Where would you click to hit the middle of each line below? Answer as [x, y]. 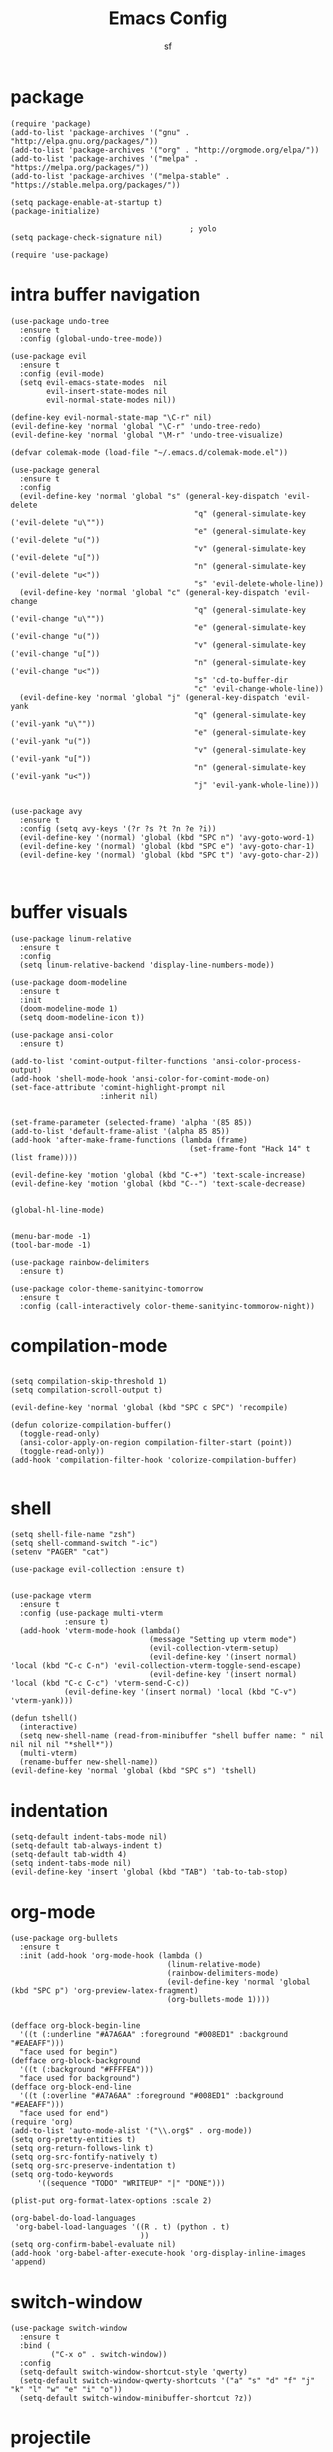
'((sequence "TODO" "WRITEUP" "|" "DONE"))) [131, 2183]
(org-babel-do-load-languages [73, 2218]
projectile [51, 2438]
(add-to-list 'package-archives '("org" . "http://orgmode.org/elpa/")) [165, 150]
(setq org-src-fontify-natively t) [84, 2157]
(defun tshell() [44, 1718]
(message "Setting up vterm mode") [223, 1640]
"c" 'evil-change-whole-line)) [259, 688]
